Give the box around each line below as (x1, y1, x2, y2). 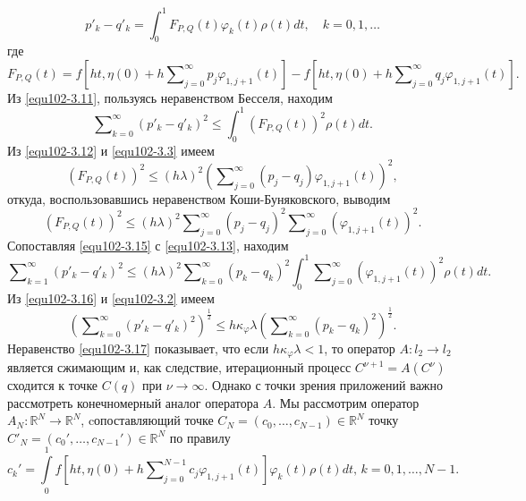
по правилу (169, 428, 231, 446)
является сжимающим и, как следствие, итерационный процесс (7, 358, 352, 377)
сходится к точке (7, 376, 98, 395)
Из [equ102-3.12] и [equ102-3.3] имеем (7, 140, 215, 159)
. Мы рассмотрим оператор (272, 393, 420, 412)
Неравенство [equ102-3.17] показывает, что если (7, 338, 269, 357)
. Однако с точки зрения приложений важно (204, 376, 444, 395)
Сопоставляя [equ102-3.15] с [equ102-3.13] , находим (7, 235, 289, 254)
